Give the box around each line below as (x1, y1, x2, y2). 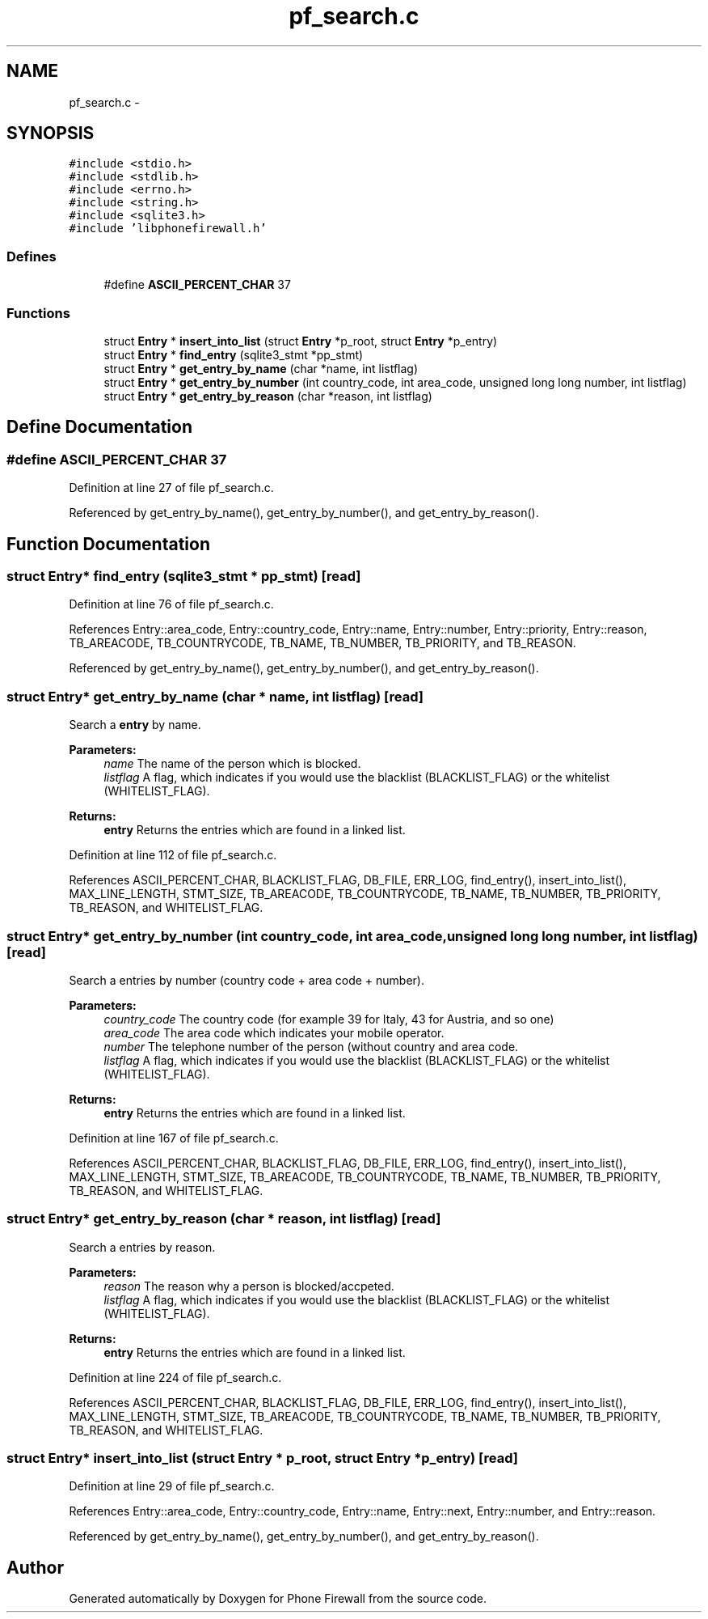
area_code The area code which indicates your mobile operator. (103, 1025, 445, 1040)
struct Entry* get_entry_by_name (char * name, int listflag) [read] (6, 688, 424, 705)
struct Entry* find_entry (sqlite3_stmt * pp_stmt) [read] (6, 568, 361, 584)
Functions (6, 304, 70, 321)
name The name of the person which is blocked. (103, 757, 361, 771)
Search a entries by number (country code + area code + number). (69, 973, 424, 987)
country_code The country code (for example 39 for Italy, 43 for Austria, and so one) (103, 1011, 554, 1026)
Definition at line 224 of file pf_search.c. (69, 1370, 282, 1384)
